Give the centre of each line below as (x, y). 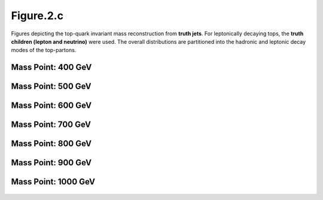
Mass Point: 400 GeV (51, 67)
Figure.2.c (37, 16)
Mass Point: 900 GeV (51, 163)
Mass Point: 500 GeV (51, 87)
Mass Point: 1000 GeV (53, 182)
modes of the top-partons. (44, 50)
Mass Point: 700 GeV (51, 125)
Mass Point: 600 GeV (51, 106)
